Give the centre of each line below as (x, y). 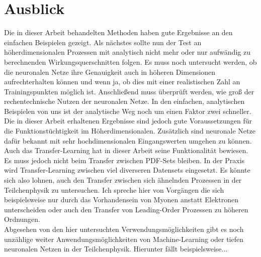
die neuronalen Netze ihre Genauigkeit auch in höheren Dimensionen (110, 72)
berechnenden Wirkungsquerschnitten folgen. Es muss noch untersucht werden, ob (130, 61)
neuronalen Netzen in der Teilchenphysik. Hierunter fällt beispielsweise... (116, 249)
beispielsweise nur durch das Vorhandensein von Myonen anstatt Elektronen (121, 200)
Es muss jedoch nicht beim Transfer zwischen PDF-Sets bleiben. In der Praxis (124, 160)
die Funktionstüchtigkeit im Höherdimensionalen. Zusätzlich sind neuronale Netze (130, 131)
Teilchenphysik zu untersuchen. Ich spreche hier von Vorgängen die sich (114, 189)
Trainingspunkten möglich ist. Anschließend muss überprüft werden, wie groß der (129, 91)
